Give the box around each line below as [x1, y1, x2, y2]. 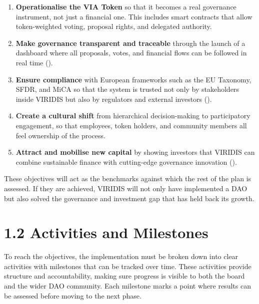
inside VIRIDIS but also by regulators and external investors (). [15, 93, 212, 104]
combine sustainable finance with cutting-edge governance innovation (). [15, 156, 237, 167]
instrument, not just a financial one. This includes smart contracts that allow [15, 11, 252, 21]
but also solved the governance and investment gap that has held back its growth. [4, 193, 254, 203]
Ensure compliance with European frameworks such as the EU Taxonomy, [15, 74, 251, 84]
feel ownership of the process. [15, 130, 105, 140]
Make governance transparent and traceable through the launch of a [15, 37, 245, 48]
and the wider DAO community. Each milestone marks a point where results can [4, 281, 251, 291]
